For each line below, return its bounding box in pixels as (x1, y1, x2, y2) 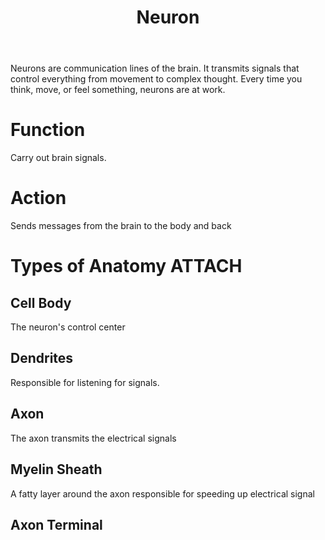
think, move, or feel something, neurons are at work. (10, 84, 226, 96)
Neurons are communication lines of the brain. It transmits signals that (10, 62, 300, 75)
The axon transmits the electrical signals (10, 432, 177, 444)
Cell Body (10, 294, 72, 311)
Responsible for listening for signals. (10, 376, 160, 388)
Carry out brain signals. (10, 152, 107, 164)
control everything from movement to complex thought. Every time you (10, 73, 303, 85)
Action (10, 187, 67, 210)
